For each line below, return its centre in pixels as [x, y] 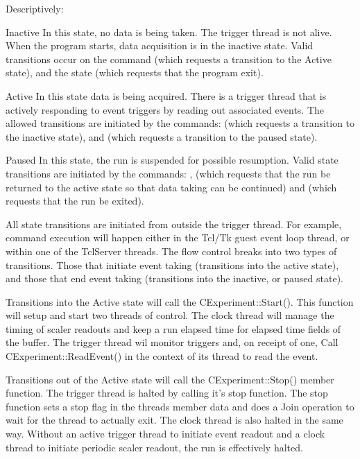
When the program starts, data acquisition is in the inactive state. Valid [160, 45]
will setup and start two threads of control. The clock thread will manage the [170, 315]
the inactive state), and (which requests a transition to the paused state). [162, 136]
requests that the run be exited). [75, 201]
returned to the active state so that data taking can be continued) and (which [171, 187]
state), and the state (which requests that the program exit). [135, 72]
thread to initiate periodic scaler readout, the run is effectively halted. [154, 447]
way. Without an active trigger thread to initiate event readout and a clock [165, 434]
